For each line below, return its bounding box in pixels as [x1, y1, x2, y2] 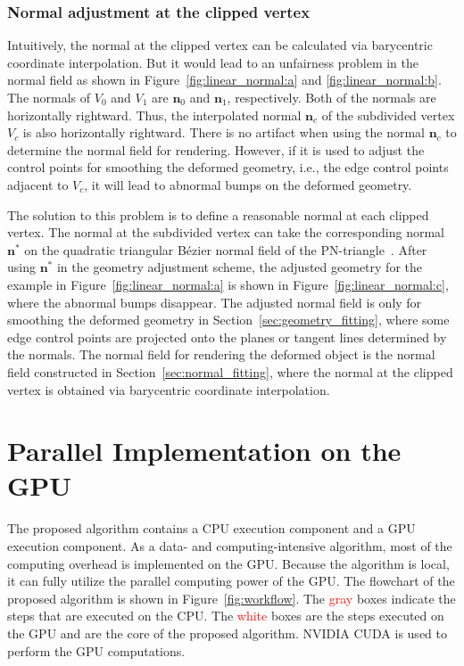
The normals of [7, 88, 91, 106]
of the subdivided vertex [321, 105, 455, 124]
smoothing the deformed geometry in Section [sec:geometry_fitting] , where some [7, 310, 450, 329]
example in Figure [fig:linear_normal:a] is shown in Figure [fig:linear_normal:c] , [7, 275, 449, 293]
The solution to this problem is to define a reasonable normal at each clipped [7, 205, 429, 224]
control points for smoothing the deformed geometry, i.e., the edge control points [7, 158, 449, 177]
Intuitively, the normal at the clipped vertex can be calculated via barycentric [7, 36, 433, 54]
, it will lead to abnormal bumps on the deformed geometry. [84, 175, 412, 193]
